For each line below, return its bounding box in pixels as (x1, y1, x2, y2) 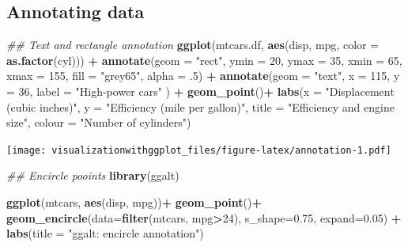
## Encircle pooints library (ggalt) (6, 167, 179, 184)
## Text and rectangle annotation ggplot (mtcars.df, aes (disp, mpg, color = (6, 36, 380, 53)
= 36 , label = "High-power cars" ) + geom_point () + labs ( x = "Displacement (6, 82, 395, 99)
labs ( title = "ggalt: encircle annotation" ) (6, 225, 204, 241)
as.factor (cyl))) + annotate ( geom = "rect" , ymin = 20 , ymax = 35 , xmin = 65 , (6, 51, 402, 68)
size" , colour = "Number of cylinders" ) (6, 114, 191, 131)
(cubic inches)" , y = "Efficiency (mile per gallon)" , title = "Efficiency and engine (6, 98, 395, 115)
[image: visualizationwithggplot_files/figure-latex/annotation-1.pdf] (6, 144, 391, 156)
